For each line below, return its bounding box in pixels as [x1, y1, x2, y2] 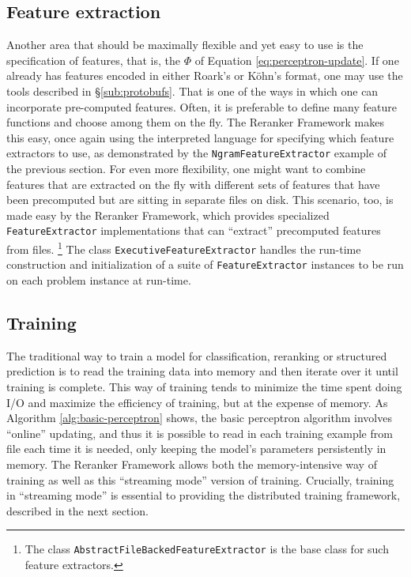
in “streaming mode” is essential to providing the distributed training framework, [6, 487, 401, 503]
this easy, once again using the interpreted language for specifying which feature [6, 129, 394, 145]
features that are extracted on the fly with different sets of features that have [6, 175, 380, 192]
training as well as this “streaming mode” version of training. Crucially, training [6, 471, 394, 488]
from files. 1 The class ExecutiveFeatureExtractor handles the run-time [6, 239, 361, 257]
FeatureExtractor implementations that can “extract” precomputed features [6, 222, 381, 239]
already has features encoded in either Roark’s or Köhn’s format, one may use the [6, 67, 403, 84]
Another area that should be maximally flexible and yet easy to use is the [6, 36, 364, 53]
